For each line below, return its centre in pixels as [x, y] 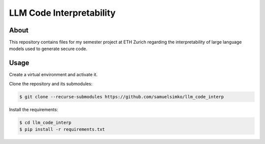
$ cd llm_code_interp [45, 122]
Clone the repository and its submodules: [51, 84]
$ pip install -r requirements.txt [62, 130]
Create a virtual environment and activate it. [53, 75]
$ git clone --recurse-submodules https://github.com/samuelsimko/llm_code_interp [122, 97]
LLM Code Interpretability [62, 13]
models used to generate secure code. [48, 49]
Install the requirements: [34, 109]
